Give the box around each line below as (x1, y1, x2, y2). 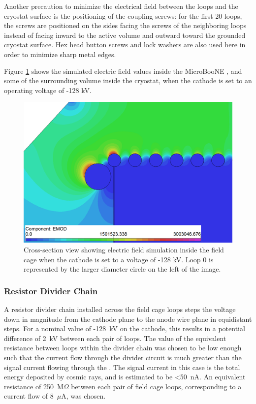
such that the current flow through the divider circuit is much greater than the (4, 352, 242, 362)
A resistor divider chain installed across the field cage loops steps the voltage (4, 304, 236, 314)
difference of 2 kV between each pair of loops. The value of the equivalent (4, 333, 226, 343)
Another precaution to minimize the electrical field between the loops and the (4, 1, 238, 11)
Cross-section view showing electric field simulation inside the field (24, 244, 224, 254)
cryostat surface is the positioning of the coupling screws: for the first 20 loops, (4, 10, 242, 21)
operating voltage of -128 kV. (4, 85, 92, 95)
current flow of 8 (4, 391, 54, 401)
